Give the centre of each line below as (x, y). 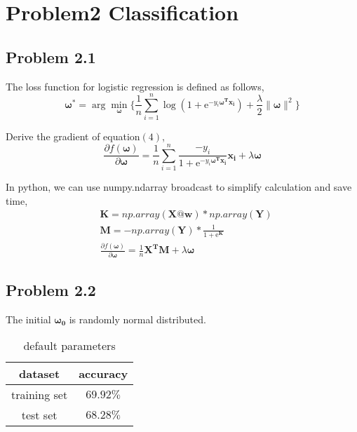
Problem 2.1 (51, 56)
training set (40, 395)
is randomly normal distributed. (137, 319)
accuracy (103, 374)
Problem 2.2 (51, 290)
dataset (40, 374)
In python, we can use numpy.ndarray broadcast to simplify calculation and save (179, 187)
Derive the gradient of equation (73, 136)
